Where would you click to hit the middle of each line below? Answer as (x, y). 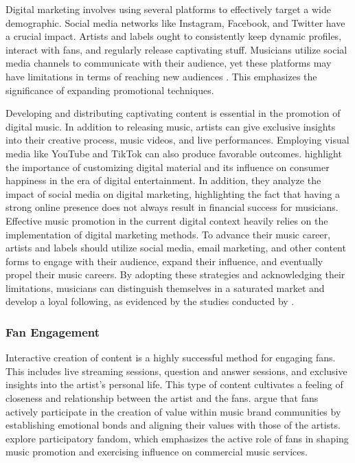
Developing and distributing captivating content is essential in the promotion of (173, 113)
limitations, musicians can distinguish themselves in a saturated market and (165, 287)
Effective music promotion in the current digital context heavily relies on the (167, 220)
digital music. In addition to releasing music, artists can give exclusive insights (171, 126)
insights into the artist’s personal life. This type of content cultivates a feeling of (174, 384)
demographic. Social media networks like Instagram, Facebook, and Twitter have (175, 22)
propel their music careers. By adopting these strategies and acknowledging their (175, 274)
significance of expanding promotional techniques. (110, 90)
